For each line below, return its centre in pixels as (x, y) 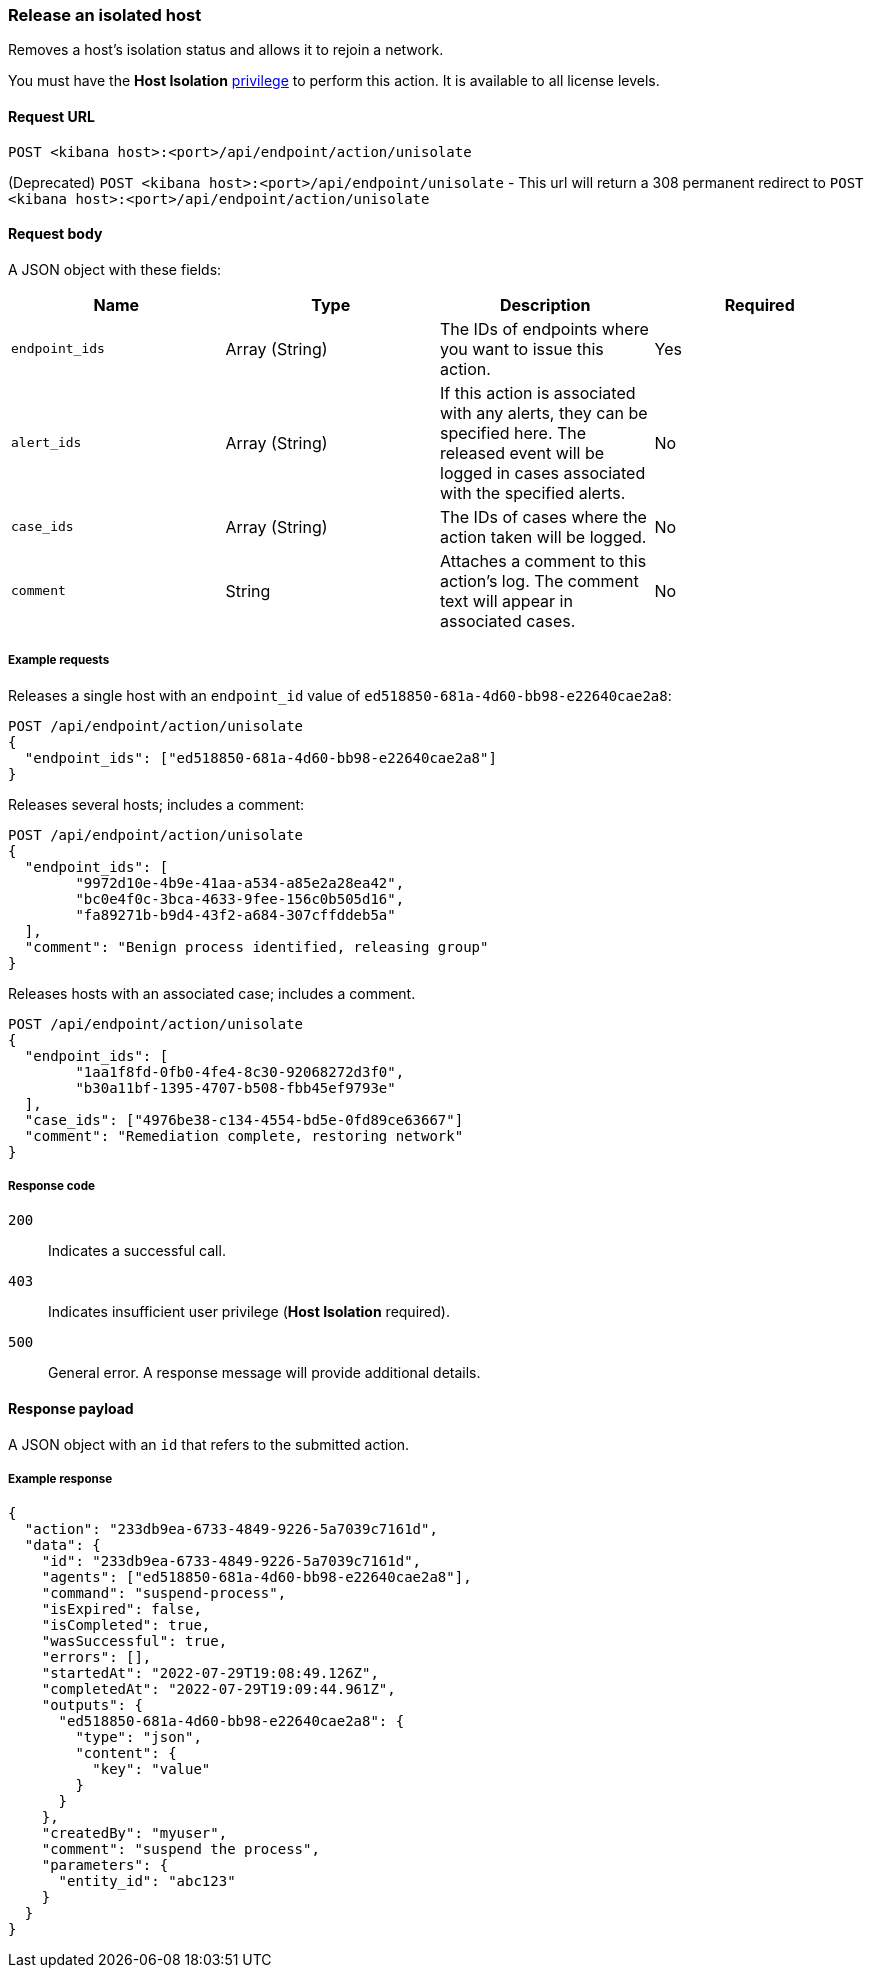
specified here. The (513, 432)
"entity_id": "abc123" (147, 1881)
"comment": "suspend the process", (180, 1849)
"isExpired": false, (121, 1609)
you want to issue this (522, 348)
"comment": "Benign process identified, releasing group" (256, 946)
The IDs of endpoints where (544, 328)
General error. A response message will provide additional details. (264, 1373)
